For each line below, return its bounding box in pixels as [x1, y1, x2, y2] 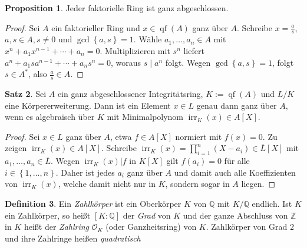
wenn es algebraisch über [5, 110, 95, 123]
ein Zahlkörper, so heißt [5, 209, 91, 221]
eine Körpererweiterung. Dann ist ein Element [5, 99, 171, 111]
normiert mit [175, 130, 222, 142]
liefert [183, 45, 204, 57]
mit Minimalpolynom [107, 110, 184, 123]
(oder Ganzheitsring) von [105, 220, 197, 233]
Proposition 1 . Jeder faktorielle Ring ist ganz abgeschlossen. [5, 2, 229, 14]
